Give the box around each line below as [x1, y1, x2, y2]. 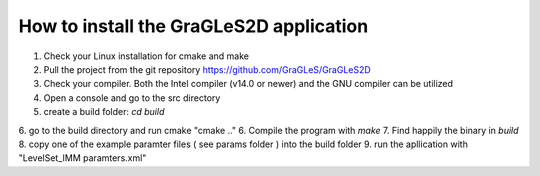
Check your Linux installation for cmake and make [43, 50, 250, 62]
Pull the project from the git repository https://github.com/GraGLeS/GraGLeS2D [43, 63, 372, 75]
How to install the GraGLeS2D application [18, 15, 369, 37]
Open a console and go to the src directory [43, 91, 221, 104]
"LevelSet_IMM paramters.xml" [18, 152, 147, 164]
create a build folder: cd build [43, 106, 165, 118]
